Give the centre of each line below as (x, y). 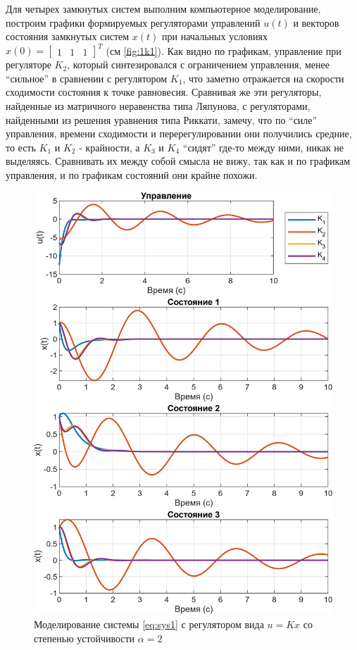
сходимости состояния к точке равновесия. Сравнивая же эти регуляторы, (164, 92)
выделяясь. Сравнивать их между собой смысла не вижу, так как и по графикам (178, 161)
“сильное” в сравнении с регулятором (87, 78)
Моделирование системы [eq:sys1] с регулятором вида (149, 624)
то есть (21, 147)
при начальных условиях (215, 36)
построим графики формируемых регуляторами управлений (133, 22)
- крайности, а (109, 147)
